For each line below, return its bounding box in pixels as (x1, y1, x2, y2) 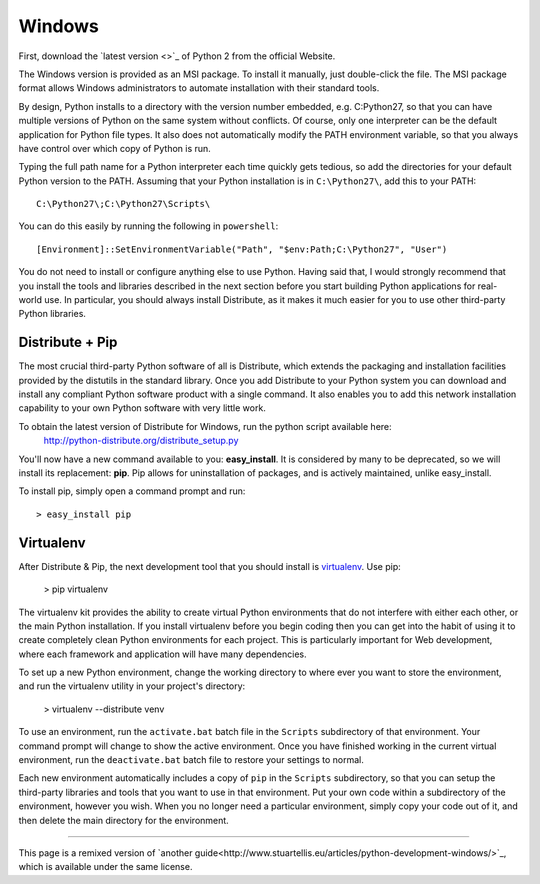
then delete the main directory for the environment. (18, 814, 229, 826)
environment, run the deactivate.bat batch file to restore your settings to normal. (18, 754, 364, 766)
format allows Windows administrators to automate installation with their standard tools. (18, 82, 380, 94)
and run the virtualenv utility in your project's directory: (18, 680, 246, 692)
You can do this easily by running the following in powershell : (18, 220, 279, 232)
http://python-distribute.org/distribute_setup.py (43, 435, 239, 447)
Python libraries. (18, 308, 87, 320)
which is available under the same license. (18, 861, 193, 873)
